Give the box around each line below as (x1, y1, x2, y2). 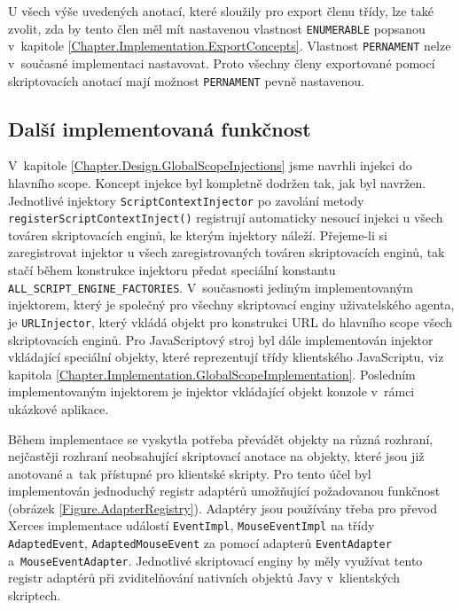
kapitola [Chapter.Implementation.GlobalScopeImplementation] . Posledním (8, 364, 416, 383)
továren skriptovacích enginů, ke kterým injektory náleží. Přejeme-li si (8, 225, 387, 244)
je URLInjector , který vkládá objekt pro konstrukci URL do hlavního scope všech (8, 312, 453, 331)
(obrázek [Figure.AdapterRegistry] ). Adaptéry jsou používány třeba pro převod (8, 498, 437, 517)
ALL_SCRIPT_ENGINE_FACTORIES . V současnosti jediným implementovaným (8, 278, 413, 296)
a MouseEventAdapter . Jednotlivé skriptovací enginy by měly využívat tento (8, 551, 423, 569)
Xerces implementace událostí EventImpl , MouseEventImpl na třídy (8, 516, 375, 535)
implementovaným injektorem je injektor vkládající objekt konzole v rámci (8, 382, 415, 401)
